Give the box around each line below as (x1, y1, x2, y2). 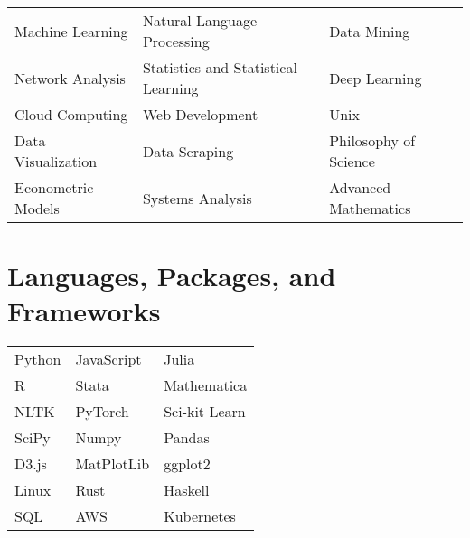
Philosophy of (329, 130, 416, 151)
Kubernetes (164, 506, 236, 527)
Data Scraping (142, 140, 234, 162)
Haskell (164, 479, 210, 501)
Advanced (329, 177, 391, 198)
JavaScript (75, 348, 142, 370)
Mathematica (164, 375, 248, 396)
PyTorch (75, 401, 129, 422)
